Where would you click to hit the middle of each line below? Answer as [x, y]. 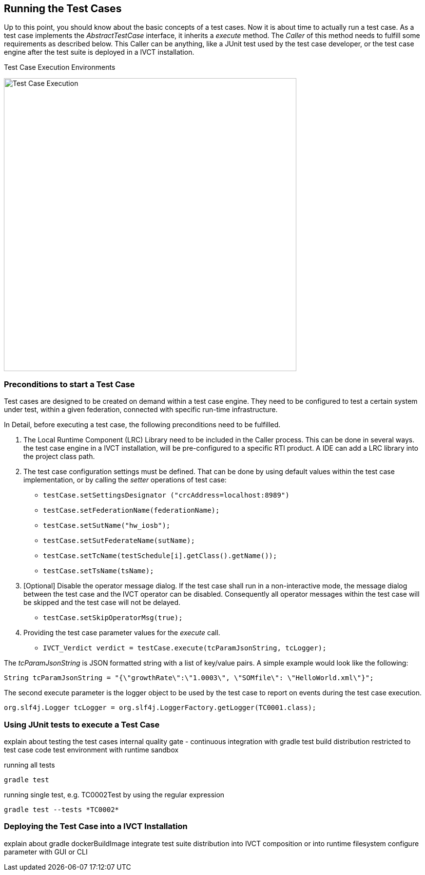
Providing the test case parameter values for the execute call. [122, 633]
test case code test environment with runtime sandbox [91, 750]
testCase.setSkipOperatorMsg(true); [113, 618]
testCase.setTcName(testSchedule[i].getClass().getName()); [160, 556]
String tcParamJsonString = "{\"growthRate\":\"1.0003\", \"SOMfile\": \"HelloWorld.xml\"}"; [189, 678]
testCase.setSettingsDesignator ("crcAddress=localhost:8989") [166, 495]
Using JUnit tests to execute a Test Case [82, 724]
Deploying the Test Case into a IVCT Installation [96, 826]
